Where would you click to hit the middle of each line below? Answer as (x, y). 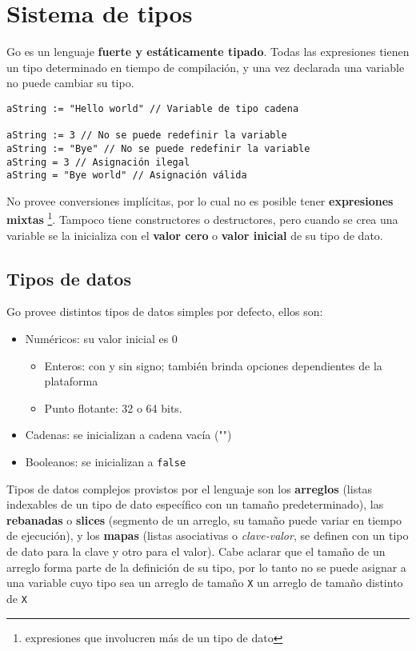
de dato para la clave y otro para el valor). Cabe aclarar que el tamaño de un (196, 551)
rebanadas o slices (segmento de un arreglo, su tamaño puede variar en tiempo (204, 519)
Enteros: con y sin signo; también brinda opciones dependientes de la (213, 365)
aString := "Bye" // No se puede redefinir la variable (158, 148)
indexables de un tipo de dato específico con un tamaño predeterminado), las (195, 504)
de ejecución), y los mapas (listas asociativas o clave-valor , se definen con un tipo (208, 535)
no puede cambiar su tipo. (70, 83)
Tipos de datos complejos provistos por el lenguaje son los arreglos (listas (190, 488)
